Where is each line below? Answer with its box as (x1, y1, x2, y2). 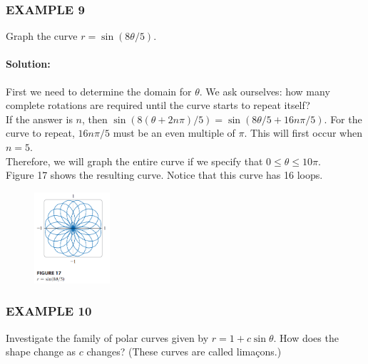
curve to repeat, (6, 125, 75, 140)
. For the (324, 111, 362, 126)
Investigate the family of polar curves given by (6, 330, 209, 345)
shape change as (6, 344, 76, 359)
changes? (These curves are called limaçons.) (86, 344, 282, 359)
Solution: (6, 56, 51, 71)
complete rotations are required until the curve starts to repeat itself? (6, 98, 310, 113)
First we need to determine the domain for (6, 83, 192, 98)
